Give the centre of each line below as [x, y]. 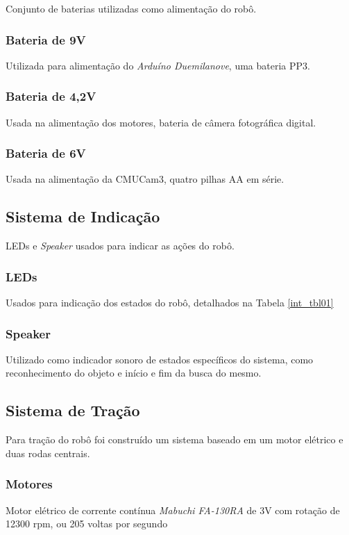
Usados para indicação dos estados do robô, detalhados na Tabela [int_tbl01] [170, 303]
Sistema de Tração [73, 410]
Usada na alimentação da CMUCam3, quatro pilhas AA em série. [145, 179]
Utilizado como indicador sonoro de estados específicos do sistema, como [160, 359]
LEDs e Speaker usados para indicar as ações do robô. [120, 246]
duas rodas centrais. [48, 453]
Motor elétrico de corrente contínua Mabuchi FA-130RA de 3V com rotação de [173, 510]
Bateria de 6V [46, 153]
